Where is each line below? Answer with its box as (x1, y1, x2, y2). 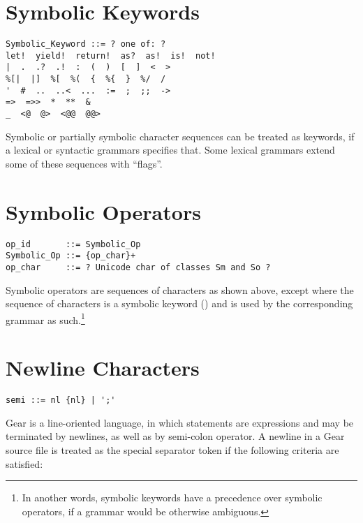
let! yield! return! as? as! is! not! (6, 50, 216, 61)
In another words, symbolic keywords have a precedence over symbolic (22, 490, 323, 505)
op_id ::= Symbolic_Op (6, 239, 141, 249)
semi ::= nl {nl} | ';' (6, 395, 116, 406)
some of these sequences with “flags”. (6, 156, 163, 170)
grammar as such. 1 (6, 310, 85, 327)
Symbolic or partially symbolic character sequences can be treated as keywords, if (6, 128, 355, 143)
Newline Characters (6, 353, 200, 382)
